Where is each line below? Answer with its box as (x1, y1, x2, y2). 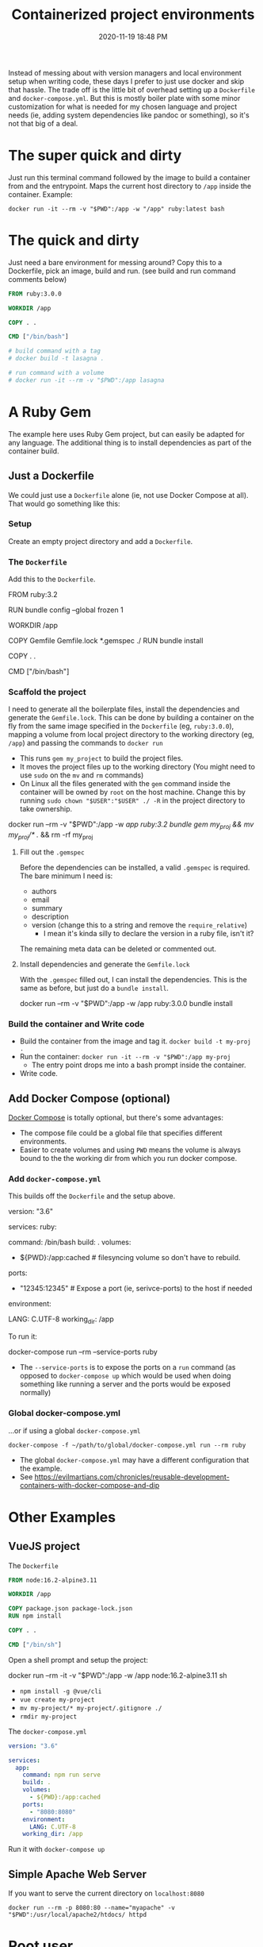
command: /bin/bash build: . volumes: (8, 1237, 131, 1247)
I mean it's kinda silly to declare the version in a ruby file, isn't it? (43, 929, 254, 939)
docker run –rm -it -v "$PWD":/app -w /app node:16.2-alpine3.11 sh (8, 1670, 227, 1680)
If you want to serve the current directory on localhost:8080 (8, 1888, 204, 1899)
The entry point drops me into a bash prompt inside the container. (31, 1060, 247, 1070)
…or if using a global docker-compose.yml (8, 1425, 141, 1435)
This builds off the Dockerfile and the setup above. (8, 1191, 176, 1201)
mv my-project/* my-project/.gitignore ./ (19, 1704, 162, 1712)
